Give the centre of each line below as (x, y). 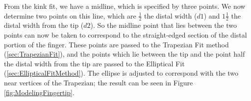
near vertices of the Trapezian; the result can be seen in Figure (99, 82)
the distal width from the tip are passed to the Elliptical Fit (94, 63)
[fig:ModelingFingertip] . (39, 92)
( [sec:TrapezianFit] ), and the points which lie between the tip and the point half (125, 54)
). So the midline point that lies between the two (163, 25)
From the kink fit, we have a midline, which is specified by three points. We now (125, 6)
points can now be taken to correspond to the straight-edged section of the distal (125, 35)
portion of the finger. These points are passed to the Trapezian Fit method (116, 44)
